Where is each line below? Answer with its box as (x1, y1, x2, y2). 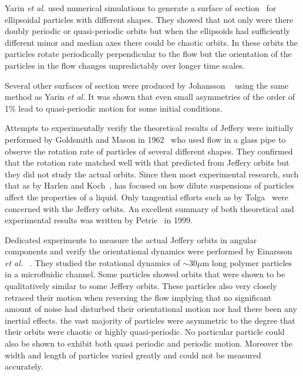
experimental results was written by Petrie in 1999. (5, 214, 193, 226)
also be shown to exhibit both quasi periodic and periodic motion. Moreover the (5, 337, 293, 350)
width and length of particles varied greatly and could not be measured (5, 348, 261, 361)
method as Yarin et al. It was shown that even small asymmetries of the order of (5, 90, 295, 103)
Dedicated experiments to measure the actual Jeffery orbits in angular (5, 233, 257, 246)
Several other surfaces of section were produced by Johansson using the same (5, 79, 289, 91)
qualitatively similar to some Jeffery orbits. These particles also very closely (5, 280, 277, 292)
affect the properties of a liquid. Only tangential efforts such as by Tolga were (5, 190, 288, 203)
